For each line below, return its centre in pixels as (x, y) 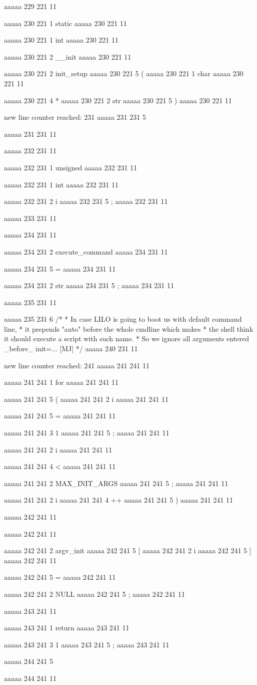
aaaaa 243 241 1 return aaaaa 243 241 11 (67, 628)
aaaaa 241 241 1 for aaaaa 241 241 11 (61, 382)
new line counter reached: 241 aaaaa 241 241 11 (77, 365)
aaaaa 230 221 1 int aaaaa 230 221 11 (61, 40)
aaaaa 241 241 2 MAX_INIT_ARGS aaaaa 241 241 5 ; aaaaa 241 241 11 (116, 483)
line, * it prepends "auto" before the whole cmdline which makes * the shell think (129, 328)
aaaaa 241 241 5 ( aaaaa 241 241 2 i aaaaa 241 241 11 (86, 399)
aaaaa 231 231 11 (30, 134)
